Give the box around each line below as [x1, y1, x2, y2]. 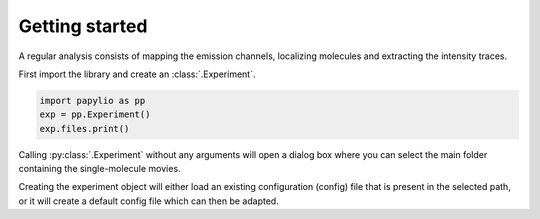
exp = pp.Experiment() [39, 109, 151, 120]
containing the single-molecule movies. [18, 163, 181, 175]
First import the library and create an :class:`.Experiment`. [18, 68, 256, 80]
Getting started [18, 15, 148, 37]
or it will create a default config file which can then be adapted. [18, 195, 279, 207]
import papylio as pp [39, 95, 146, 106]
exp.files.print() [39, 123, 130, 134]
